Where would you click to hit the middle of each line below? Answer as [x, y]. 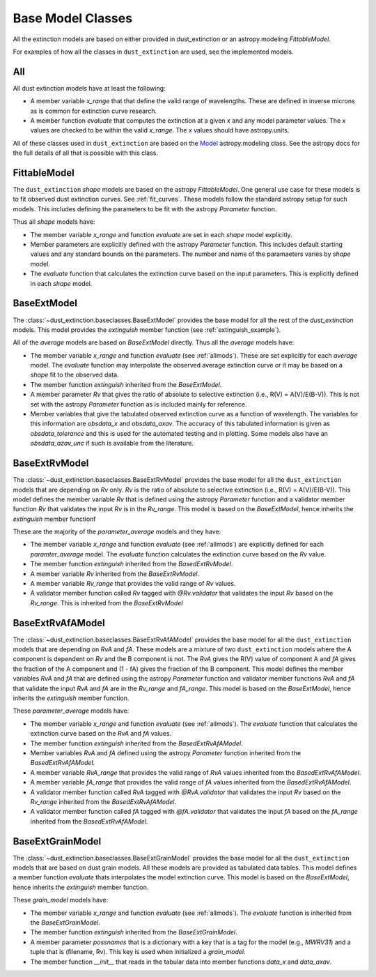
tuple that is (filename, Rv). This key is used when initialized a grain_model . [138, 952]
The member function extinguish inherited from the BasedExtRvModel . [132, 564]
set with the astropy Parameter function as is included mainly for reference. [139, 404]
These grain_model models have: [61, 900]
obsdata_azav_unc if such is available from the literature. [112, 444]
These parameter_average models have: [71, 711]
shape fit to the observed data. [75, 375]
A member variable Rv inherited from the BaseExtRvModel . [115, 574]
